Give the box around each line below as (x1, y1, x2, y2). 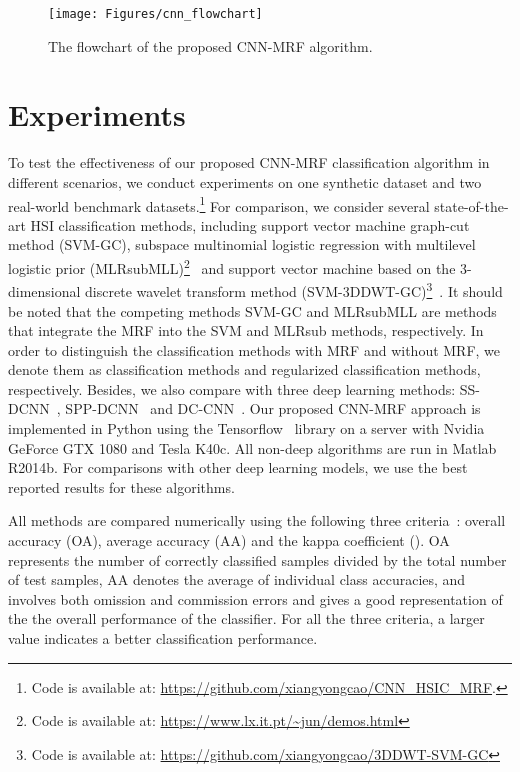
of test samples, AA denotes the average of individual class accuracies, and (8, 569, 466, 590)
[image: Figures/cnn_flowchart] (48, 7, 263, 21)
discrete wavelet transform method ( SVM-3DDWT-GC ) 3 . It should (85, 278, 503, 301)
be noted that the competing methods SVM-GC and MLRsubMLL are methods (8, 300, 497, 321)
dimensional (8, 280, 81, 301)
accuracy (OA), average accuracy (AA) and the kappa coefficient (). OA (8, 530, 450, 551)
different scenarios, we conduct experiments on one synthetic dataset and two (8, 171, 482, 192)
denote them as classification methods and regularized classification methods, (8, 359, 481, 380)
